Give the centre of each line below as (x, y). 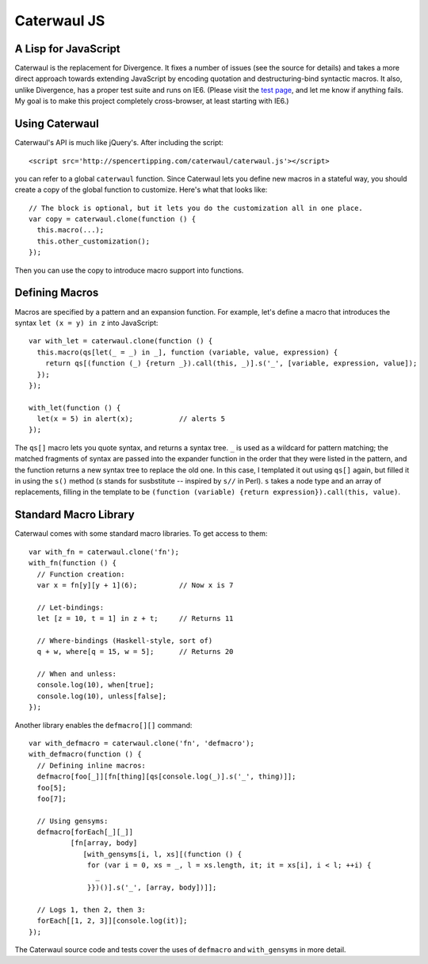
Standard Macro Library (75, 515)
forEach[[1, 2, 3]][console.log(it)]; (112, 921)
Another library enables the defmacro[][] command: (103, 725)
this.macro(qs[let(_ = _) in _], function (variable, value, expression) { (187, 352)
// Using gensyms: (73, 821)
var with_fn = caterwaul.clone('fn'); (104, 552)
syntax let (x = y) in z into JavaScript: (86, 323)
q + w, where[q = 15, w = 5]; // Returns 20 (135, 652)
